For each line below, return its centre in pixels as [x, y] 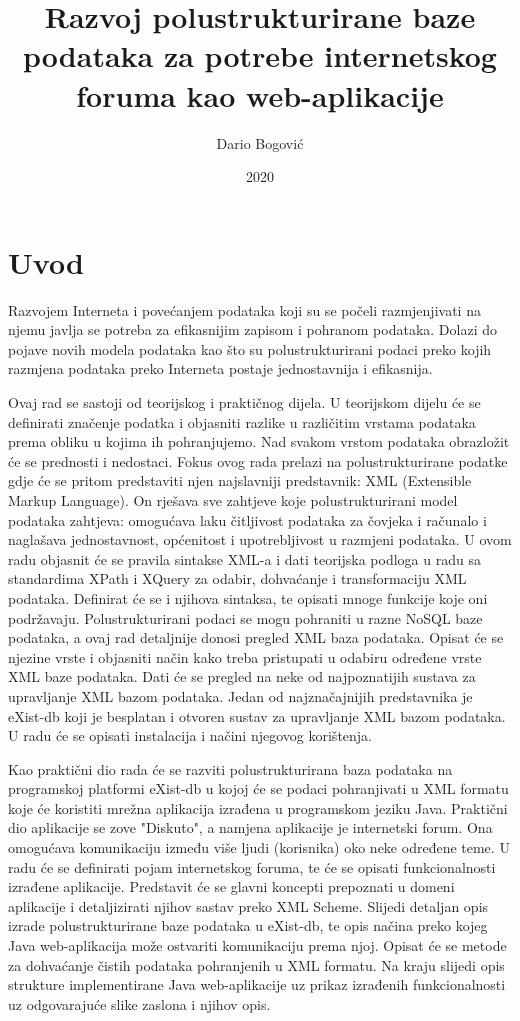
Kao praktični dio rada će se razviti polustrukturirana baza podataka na [230, 768]
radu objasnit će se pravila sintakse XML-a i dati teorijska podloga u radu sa [244, 558]
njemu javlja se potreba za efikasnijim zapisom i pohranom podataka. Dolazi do [252, 329]
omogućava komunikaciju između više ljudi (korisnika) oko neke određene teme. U [259, 847]
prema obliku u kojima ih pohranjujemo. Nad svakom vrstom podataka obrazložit [259, 441]
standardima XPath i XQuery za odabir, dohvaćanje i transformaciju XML [237, 578]
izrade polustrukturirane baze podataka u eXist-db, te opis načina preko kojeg [248, 925]
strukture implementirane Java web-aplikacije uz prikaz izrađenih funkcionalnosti [257, 984]
